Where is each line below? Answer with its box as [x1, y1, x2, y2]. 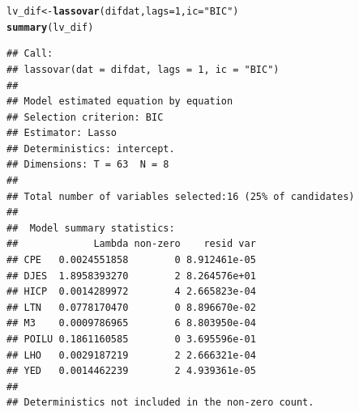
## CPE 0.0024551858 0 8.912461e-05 [6, 254, 256, 266]
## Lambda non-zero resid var [6, 238, 256, 250]
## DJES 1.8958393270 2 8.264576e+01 [6, 270, 256, 282]
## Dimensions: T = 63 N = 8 [6, 159, 169, 171]
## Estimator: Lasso [6, 127, 118, 139]
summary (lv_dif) [6, 21, 94, 33]
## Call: [6, 48, 53, 60]
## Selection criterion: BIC [6, 111, 164, 123]
